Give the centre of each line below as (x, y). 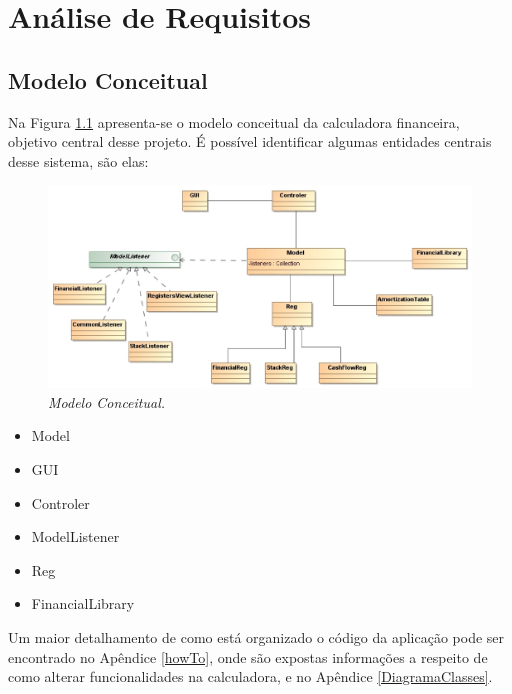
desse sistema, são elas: (78, 160)
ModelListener (75, 536)
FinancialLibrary (83, 603)
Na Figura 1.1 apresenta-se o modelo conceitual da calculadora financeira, (234, 121)
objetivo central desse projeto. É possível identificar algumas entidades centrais (250, 141)
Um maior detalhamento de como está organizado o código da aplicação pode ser (256, 637)
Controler (60, 502)
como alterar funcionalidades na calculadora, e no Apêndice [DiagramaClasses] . (250, 676)
